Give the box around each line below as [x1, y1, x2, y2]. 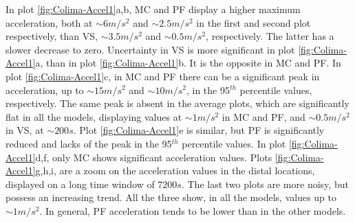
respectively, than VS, [6, 29, 98, 43]
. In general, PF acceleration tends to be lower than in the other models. [39, 203, 346, 218]
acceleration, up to [6, 82, 84, 97]
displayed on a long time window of [6, 176, 155, 191]
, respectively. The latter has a [206, 29, 334, 43]
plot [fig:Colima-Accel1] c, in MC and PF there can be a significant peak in [6, 69, 320, 83]
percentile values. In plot [182, 136, 286, 150]
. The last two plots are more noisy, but [181, 176, 349, 191]
